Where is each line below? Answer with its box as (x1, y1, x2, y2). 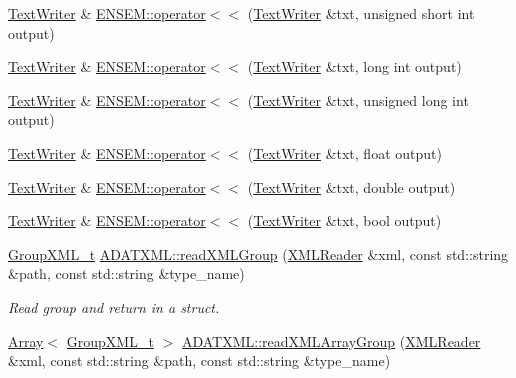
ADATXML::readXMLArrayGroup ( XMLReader (181, 330, 481, 351)
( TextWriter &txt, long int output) (247, 56, 462, 77)
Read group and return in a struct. (8, 296, 220, 317)
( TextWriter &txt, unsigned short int (247, 3, 475, 23)
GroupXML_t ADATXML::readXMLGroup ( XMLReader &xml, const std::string (8, 243, 509, 264)
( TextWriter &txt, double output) (247, 176, 456, 197)
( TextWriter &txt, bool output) (247, 210, 442, 231)
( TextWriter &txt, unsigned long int (247, 89, 469, 110)
